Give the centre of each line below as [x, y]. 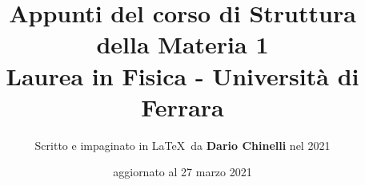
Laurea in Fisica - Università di [182, 75]
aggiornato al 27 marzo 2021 [182, 172]
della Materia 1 [182, 44]
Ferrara [182, 106]
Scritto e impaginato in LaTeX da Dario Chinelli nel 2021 [182, 145]
